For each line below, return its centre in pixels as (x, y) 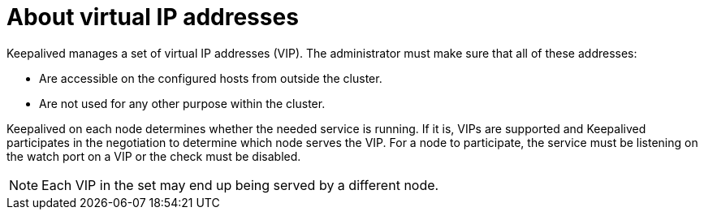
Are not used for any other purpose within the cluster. (182, 103)
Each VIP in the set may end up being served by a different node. (240, 185)
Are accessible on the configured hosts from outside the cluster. (211, 78)
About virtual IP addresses (153, 17)
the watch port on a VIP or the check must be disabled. (154, 156)
